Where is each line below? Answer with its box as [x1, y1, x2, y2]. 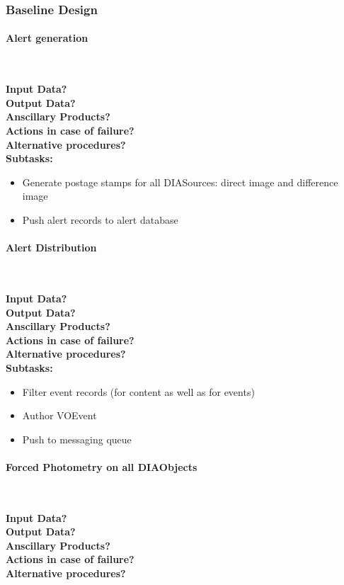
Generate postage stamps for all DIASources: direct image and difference [22, 174, 338, 189]
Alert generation [6, 30, 88, 45]
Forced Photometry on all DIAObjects [6, 459, 197, 474]
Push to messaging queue [22, 431, 132, 446]
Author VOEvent [22, 408, 97, 423]
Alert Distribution [6, 240, 97, 255]
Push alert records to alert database [22, 212, 178, 227]
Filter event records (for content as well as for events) [22, 384, 255, 399]
